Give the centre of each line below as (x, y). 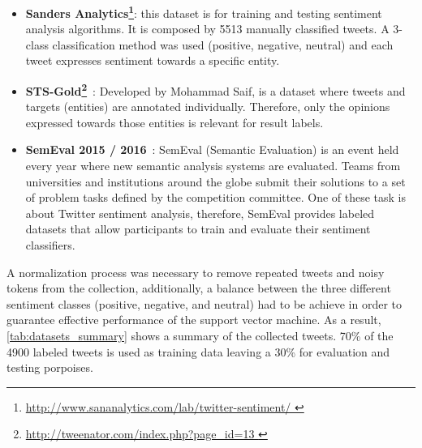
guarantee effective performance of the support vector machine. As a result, (194, 320)
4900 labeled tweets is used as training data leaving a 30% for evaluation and (198, 351)
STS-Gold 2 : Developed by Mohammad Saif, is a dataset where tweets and (215, 90)
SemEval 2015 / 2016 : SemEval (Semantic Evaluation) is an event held (212, 149)
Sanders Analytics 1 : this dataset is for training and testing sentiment (204, 12)
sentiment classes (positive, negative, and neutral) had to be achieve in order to (204, 303)
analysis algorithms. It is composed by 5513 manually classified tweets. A (207, 29)
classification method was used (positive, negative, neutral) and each (223, 44)
